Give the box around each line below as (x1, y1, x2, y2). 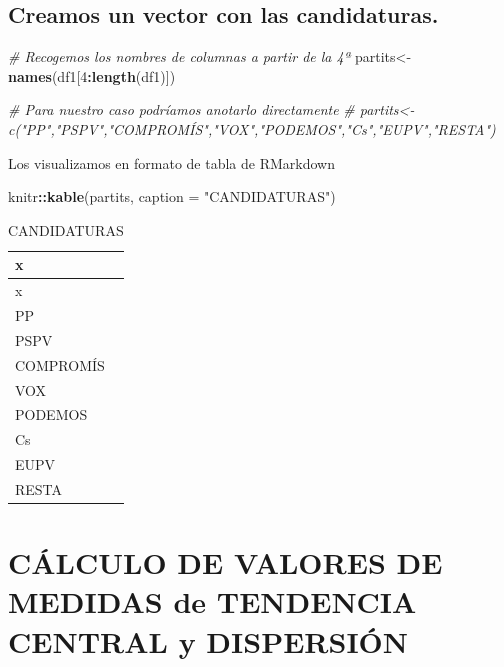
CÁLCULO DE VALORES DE (8, 542, 443, 583)
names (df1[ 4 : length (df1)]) (8, 65, 176, 86)
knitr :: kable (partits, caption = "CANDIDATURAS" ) (8, 186, 336, 207)
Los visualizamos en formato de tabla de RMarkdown (8, 152, 335, 173)
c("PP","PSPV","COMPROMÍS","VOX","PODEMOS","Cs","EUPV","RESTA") (8, 118, 496, 139)
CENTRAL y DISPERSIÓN (8, 620, 408, 661)
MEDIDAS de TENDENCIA (8, 581, 417, 622)
